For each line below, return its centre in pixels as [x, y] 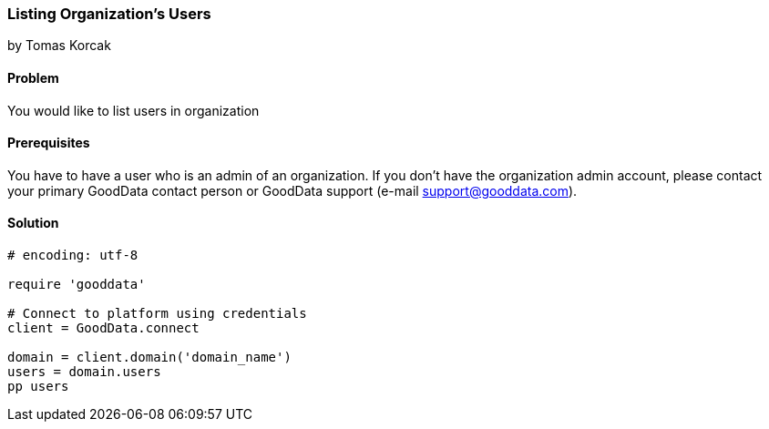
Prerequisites [49, 143]
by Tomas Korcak [59, 46]
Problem [33, 77]
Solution [33, 223]
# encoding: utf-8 [73, 255]
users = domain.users [84, 372]
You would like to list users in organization [133, 110]
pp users [38, 387]
